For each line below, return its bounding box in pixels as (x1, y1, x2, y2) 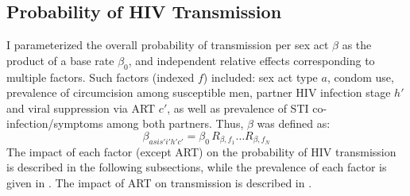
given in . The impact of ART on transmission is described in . (6, 175, 312, 191)
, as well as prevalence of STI (167, 99, 309, 116)
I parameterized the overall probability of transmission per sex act (6, 37, 329, 53)
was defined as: (257, 115, 331, 132)
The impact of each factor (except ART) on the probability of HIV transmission (6, 143, 396, 159)
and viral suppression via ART (6, 99, 156, 116)
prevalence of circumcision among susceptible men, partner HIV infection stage (6, 84, 391, 101)
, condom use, (327, 68, 394, 85)
